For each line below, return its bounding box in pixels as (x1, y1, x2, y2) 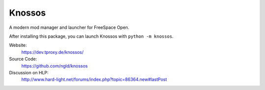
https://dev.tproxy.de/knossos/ (21, 49, 84, 55)
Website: (9, 42, 27, 48)
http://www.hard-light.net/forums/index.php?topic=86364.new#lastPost (21, 76, 167, 83)
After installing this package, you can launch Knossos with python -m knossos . (9, 33, 174, 39)
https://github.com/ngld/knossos (21, 63, 88, 68)
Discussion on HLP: (9, 69, 49, 75)
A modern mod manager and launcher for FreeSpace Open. (9, 24, 130, 30)
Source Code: (9, 56, 37, 62)
